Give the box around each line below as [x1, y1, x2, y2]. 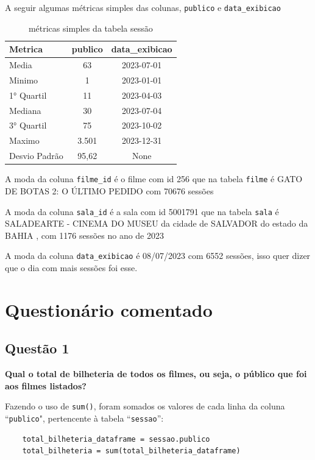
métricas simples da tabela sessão [28, 21, 153, 34]
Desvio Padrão [9, 149, 63, 162]
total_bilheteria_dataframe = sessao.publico [22, 434, 210, 444]
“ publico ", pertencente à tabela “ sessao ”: [5, 412, 164, 425]
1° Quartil [9, 88, 47, 101]
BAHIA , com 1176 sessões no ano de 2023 [5, 228, 164, 241]
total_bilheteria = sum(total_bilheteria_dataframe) [22, 447, 241, 456]
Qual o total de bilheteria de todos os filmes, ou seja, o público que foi [5, 367, 307, 380]
